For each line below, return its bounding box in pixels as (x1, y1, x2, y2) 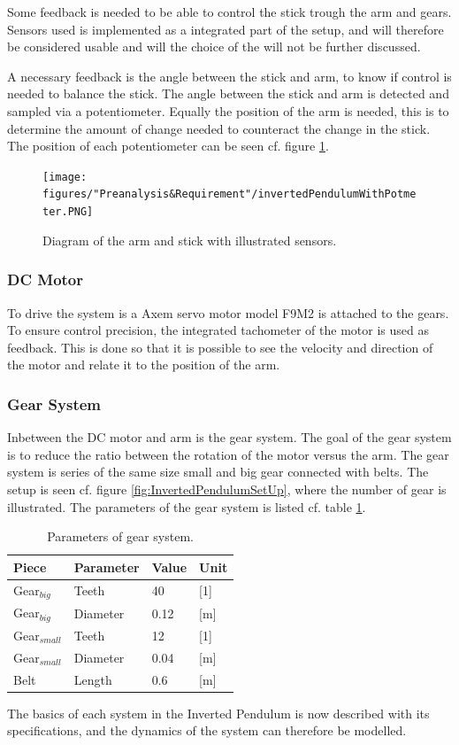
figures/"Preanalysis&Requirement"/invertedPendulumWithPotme (42, 188, 417, 201)
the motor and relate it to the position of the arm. (7, 355, 280, 374)
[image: (42, 170, 88, 183)
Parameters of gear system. (47, 527, 194, 546)
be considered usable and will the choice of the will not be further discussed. (7, 37, 421, 56)
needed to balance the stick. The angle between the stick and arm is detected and (7, 84, 449, 103)
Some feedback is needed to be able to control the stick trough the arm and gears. (7, 3, 452, 20)
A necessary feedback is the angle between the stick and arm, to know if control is (7, 66, 452, 85)
